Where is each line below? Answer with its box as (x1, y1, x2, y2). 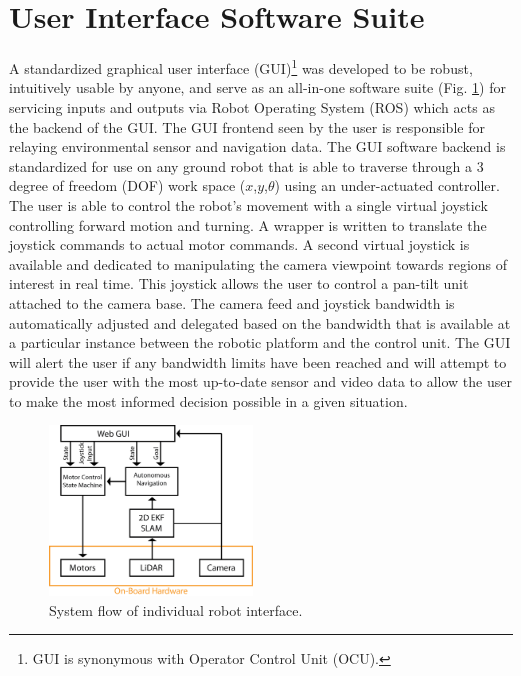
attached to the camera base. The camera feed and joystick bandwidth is (9, 292, 455, 313)
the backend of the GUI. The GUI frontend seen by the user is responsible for (9, 116, 485, 137)
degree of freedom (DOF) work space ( (9, 175, 246, 196)
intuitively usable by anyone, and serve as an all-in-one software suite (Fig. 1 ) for (9, 77, 506, 98)
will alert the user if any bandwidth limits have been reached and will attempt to (9, 351, 507, 372)
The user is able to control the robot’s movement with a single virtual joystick (9, 194, 488, 215)
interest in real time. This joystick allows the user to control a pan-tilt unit (9, 273, 469, 294)
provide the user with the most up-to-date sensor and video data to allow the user (9, 371, 512, 392)
